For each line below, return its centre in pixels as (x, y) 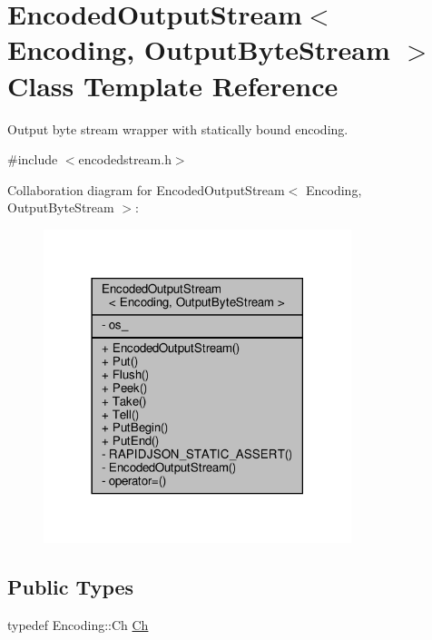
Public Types (71, 586)
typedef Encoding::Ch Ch (78, 624)
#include (33, 159)
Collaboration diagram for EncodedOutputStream (146, 189)
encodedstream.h (125, 159)
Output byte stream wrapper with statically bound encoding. (178, 128)
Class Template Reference (173, 85)
